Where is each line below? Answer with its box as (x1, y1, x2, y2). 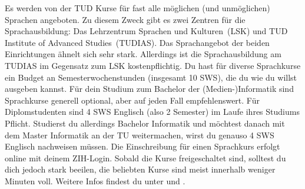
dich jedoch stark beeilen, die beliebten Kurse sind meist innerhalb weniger (5, 163, 276, 175)
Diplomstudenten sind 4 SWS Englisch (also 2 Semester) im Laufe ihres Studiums (5, 105, 300, 118)
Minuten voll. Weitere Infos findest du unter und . (5, 174, 185, 187)
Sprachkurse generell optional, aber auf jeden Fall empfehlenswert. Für (5, 94, 260, 106)
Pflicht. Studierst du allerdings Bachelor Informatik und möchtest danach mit (5, 117, 285, 129)
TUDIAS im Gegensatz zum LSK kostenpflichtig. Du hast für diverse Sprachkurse (5, 59, 301, 71)
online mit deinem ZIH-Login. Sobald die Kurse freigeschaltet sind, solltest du (5, 151, 286, 164)
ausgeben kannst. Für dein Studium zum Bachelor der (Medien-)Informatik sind (5, 82, 294, 95)
